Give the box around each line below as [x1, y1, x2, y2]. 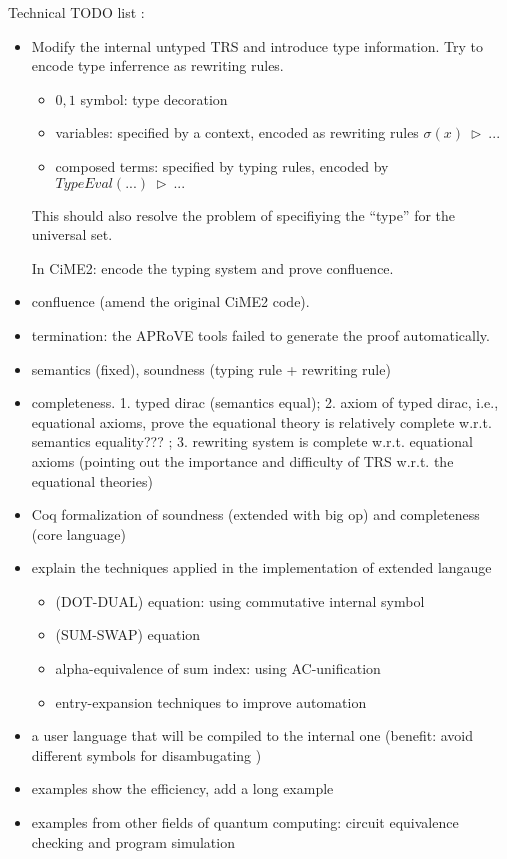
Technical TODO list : [8, 2, 145, 22]
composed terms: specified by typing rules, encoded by [55, 155, 389, 176]
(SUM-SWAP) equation [55, 624, 201, 645]
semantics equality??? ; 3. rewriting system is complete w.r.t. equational [31, 431, 473, 452]
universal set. [31, 224, 113, 245]
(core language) [31, 523, 126, 544]
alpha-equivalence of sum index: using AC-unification [55, 658, 381, 679]
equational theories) [31, 470, 153, 491]
